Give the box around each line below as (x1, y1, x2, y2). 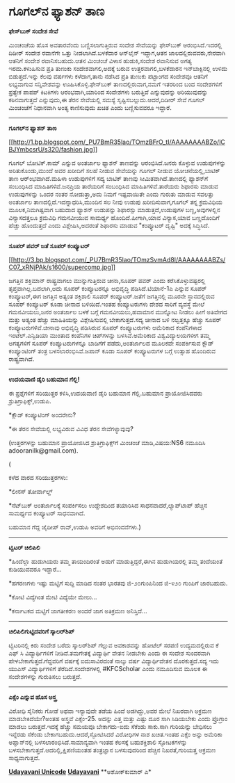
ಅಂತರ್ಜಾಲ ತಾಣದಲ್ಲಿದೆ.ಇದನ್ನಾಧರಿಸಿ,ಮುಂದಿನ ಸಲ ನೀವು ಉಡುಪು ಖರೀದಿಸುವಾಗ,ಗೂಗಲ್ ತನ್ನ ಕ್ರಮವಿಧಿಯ (8, 197, 222, 206)
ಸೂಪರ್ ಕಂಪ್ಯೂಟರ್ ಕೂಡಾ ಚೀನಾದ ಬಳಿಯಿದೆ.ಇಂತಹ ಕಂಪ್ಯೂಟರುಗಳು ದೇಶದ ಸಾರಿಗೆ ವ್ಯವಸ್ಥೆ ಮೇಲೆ (8, 300, 205, 308)
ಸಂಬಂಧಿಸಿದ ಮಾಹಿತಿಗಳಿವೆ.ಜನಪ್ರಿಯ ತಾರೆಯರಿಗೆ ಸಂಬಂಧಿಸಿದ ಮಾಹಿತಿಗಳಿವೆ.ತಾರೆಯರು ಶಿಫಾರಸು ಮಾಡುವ (8, 181, 218, 191)
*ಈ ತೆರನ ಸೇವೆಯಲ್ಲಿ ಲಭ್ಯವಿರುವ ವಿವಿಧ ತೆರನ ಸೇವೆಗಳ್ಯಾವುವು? (8, 424, 133, 433)
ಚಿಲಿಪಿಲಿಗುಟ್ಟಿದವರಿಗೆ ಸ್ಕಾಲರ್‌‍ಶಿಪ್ (8, 627, 75, 636)
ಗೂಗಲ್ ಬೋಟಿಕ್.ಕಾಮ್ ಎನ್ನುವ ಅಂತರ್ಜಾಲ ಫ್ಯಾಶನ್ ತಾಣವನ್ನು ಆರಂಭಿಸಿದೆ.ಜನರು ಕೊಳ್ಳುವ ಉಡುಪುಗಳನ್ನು (8, 159, 226, 167)
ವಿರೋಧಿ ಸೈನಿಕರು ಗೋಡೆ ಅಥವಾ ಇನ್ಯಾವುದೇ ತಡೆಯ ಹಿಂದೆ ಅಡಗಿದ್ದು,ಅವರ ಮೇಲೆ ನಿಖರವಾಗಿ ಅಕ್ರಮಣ (8, 707, 212, 715)
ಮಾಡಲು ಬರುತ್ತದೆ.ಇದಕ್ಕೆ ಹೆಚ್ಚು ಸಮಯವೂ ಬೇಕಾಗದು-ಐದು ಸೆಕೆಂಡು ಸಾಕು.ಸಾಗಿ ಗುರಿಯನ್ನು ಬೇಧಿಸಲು (8, 722, 212, 730)
